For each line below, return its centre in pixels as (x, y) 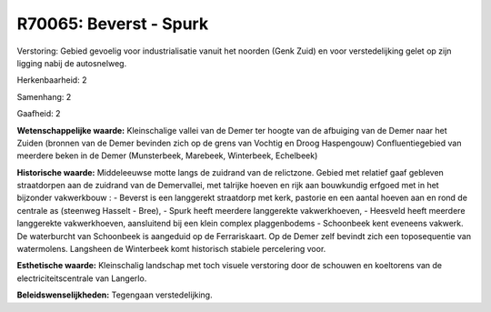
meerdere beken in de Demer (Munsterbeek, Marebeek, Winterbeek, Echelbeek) (167, 156)
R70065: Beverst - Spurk (113, 24)
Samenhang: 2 (44, 96)
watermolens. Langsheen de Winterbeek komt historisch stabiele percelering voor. (171, 249)
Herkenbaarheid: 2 (52, 80)
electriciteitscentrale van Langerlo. (82, 278)
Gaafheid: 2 (39, 114)
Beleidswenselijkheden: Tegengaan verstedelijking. (115, 295)
